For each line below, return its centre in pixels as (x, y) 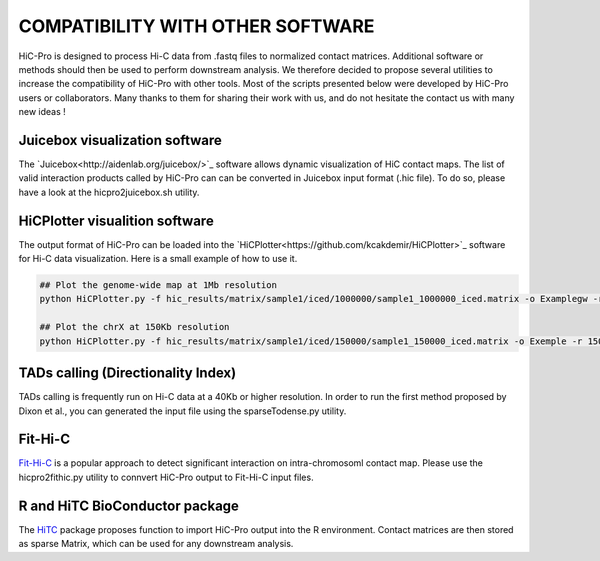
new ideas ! (42, 112)
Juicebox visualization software (120, 140)
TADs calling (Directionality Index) (127, 373)
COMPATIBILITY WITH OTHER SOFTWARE (196, 26)
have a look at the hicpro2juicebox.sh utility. (109, 192)
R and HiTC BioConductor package (129, 505)
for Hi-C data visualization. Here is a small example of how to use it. (158, 259)
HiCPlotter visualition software (116, 220)
